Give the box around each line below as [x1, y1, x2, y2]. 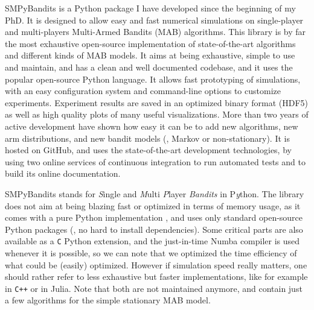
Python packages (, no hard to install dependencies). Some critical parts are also [5, 223, 303, 235]
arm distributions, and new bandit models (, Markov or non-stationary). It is [5, 131, 290, 144]
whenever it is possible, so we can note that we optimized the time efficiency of [5, 246, 297, 259]
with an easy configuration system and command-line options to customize [5, 84, 281, 97]
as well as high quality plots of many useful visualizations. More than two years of [5, 108, 309, 121]
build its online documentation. [5, 167, 121, 180]
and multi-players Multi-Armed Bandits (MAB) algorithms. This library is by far [5, 25, 306, 38]
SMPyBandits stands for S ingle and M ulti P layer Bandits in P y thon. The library [5, 187, 304, 200]
